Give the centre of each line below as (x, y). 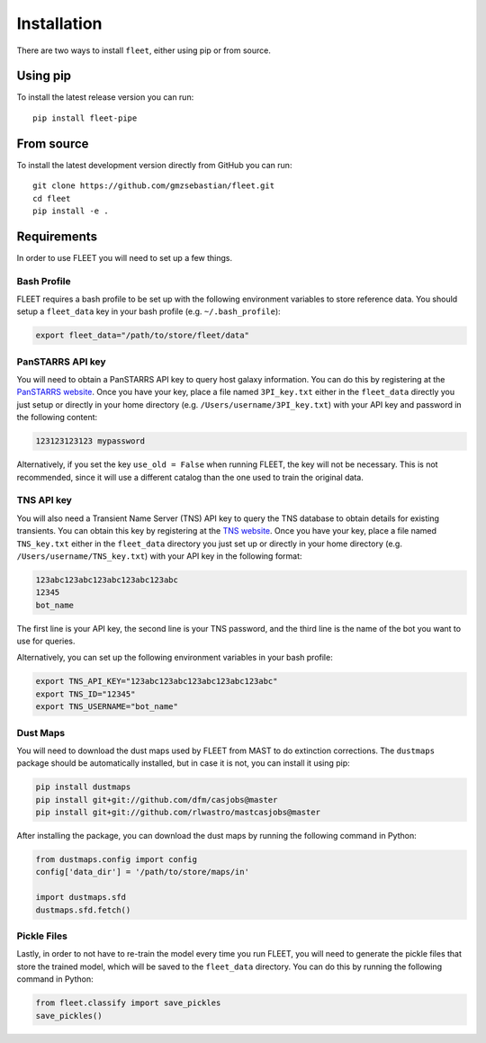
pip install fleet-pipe (85, 118)
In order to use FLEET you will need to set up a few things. (125, 257)
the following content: (57, 418)
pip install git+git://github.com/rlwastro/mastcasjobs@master (178, 813)
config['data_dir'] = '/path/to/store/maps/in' (142, 872)
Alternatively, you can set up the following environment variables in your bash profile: (175, 658)
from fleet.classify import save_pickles (128, 1003)
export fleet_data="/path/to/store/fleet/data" (142, 336)
